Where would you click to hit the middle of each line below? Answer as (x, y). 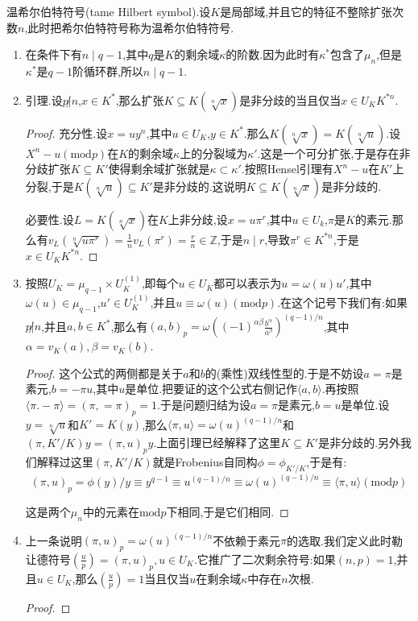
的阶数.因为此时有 (273, 54)
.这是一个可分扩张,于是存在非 (334, 153)
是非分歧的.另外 (360, 442)
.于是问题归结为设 (204, 404)
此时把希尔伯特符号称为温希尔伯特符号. (131, 27)
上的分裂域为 (214, 153)
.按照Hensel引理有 (287, 169)
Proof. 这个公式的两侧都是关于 (104, 373)
